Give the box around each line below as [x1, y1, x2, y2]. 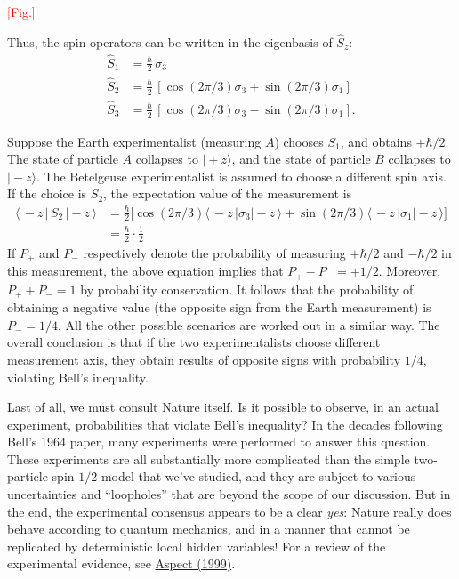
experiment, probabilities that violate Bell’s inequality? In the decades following [7, 414, 443, 433]
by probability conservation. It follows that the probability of [80, 279, 414, 298]
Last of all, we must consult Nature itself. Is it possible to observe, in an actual [7, 398, 439, 416]
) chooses [274, 132, 324, 150]
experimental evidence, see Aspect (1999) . [7, 554, 236, 573]
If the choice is [7, 184, 87, 203]
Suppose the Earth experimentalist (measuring [7, 132, 262, 150]
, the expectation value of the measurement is [103, 184, 352, 203]
